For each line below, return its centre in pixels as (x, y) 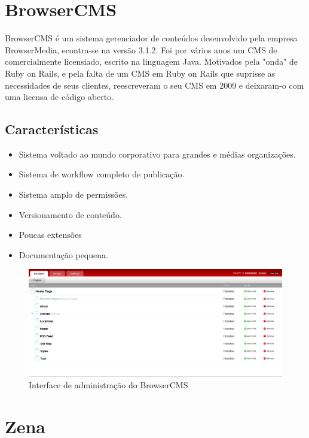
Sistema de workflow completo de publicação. (102, 174)
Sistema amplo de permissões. (74, 194)
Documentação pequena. (63, 254)
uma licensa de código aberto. (59, 97)
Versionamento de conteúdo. (70, 214)
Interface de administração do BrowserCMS (108, 385)
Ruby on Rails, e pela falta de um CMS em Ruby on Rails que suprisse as (140, 73)
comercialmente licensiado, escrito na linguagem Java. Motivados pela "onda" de (152, 61)
